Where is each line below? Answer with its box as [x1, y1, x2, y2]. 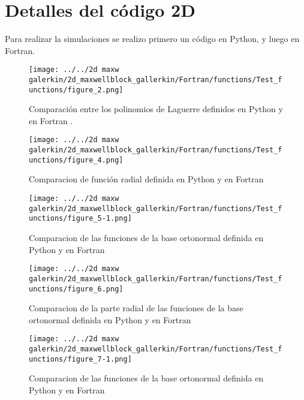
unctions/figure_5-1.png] [29, 214, 132, 223]
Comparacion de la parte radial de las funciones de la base [29, 302, 243, 314]
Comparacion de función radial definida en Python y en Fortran [29, 173, 264, 185]
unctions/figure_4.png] [29, 155, 124, 164]
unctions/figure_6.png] [29, 284, 124, 293]
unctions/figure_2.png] [29, 85, 124, 94]
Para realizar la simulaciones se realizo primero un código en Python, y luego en [5, 32, 300, 45]
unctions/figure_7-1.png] [29, 354, 132, 363]
